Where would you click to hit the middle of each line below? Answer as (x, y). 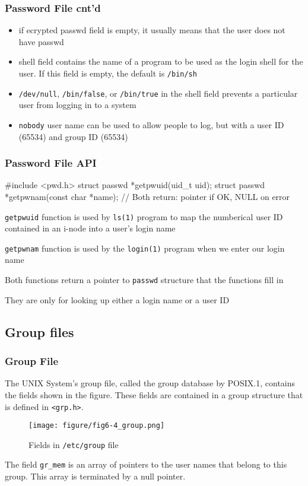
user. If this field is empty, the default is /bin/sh (108, 73)
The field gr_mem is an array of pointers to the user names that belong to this (146, 464)
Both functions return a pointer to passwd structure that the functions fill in (144, 280)
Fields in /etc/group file (74, 444)
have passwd (41, 41)
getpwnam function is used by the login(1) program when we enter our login (145, 248)
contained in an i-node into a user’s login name (90, 228)
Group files (39, 331)
